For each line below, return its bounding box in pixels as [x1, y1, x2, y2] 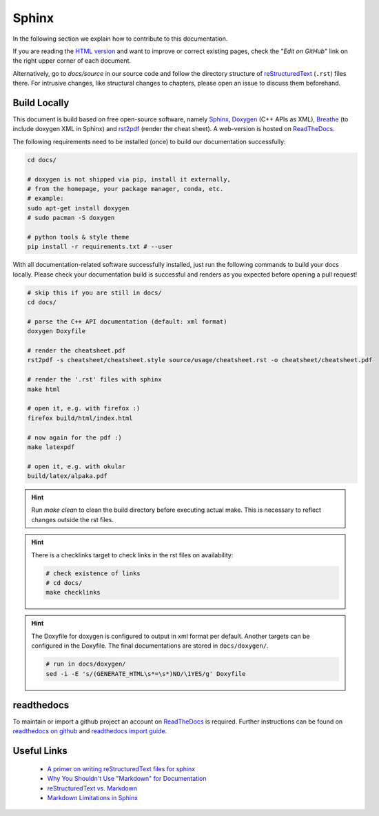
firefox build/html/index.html [27, 414, 134, 422]
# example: [27, 195, 64, 203]
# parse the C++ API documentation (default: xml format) [27, 317, 227, 326]
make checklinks [45, 588, 101, 597]
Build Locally [12, 97, 70, 108]
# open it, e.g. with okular [27, 462, 126, 470]
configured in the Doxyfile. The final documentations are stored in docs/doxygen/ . [31, 641, 269, 650]
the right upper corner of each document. [12, 57, 131, 65]
